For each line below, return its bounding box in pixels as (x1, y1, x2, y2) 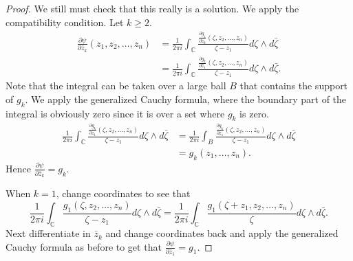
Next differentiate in (6, 226, 91, 240)
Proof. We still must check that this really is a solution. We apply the (6, 1, 299, 15)
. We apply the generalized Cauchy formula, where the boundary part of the (25, 91, 347, 106)
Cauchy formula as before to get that (6, 239, 162, 253)
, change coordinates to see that (56, 186, 191, 201)
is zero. (239, 106, 269, 120)
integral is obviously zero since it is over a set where (6, 106, 225, 120)
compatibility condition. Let (6, 14, 124, 29)
